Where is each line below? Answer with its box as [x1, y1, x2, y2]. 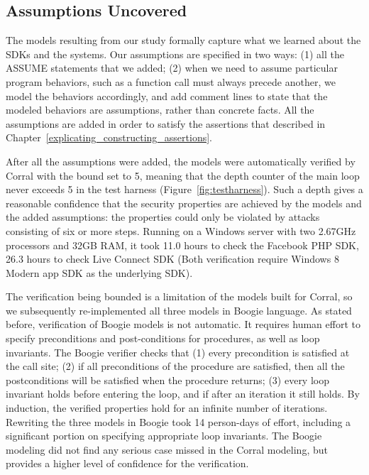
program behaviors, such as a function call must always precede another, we [6, 74, 336, 89]
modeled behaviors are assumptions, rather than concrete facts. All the [6, 102, 314, 117]
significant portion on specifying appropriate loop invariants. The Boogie [6, 428, 322, 443]
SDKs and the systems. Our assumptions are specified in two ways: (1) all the [6, 46, 344, 61]
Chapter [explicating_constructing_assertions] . [6, 130, 212, 145]
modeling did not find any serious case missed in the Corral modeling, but [6, 442, 328, 457]
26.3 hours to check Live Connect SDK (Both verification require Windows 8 [6, 251, 339, 266]
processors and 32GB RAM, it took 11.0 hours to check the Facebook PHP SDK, [6, 237, 359, 252]
